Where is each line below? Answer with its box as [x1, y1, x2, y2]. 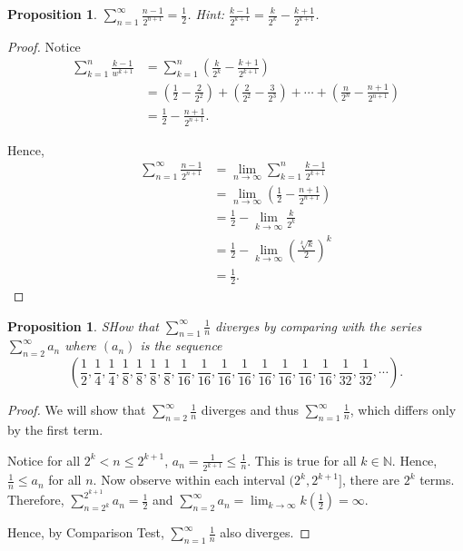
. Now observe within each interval [93, 470, 285, 489]
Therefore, [7, 490, 64, 509]
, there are [341, 470, 399, 489]
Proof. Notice [7, 36, 81, 55]
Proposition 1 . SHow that [7, 316, 159, 335]
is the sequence [140, 336, 222, 355]
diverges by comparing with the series [215, 316, 422, 335]
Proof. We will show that [7, 400, 146, 419]
